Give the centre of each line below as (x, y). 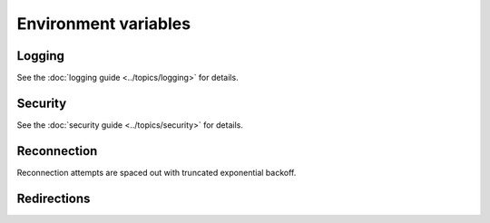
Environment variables (103, 24)
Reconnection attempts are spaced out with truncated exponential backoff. (157, 172)
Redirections (54, 198)
